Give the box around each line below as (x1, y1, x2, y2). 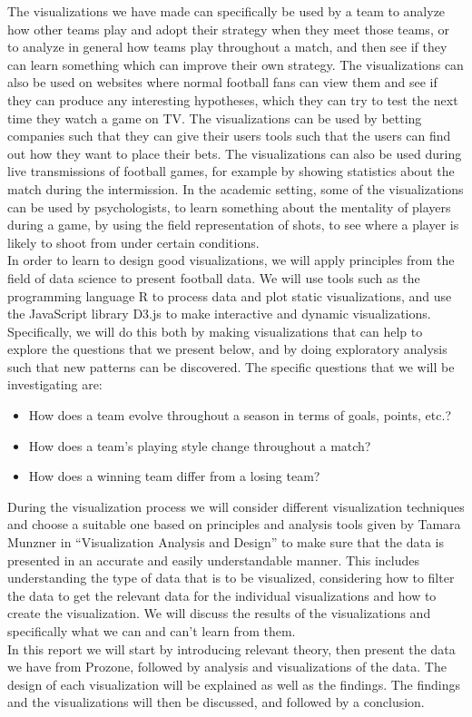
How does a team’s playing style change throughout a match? (28, 436, 371, 455)
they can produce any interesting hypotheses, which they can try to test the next (7, 90, 458, 109)
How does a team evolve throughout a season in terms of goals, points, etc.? (28, 406, 452, 425)
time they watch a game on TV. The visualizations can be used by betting (7, 108, 422, 127)
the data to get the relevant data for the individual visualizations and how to (7, 585, 437, 604)
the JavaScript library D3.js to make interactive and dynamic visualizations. (7, 304, 431, 323)
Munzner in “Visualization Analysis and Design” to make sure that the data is (7, 533, 445, 552)
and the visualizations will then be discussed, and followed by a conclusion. (7, 692, 425, 712)
